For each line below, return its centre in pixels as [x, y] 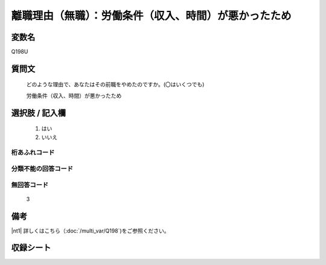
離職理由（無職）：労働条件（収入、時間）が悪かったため [152, 16]
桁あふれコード [33, 153]
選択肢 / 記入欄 [39, 113]
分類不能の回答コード [42, 168]
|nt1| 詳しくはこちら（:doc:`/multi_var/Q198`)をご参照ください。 [90, 231]
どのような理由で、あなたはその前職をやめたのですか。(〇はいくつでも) [115, 85]
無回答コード [30, 185]
